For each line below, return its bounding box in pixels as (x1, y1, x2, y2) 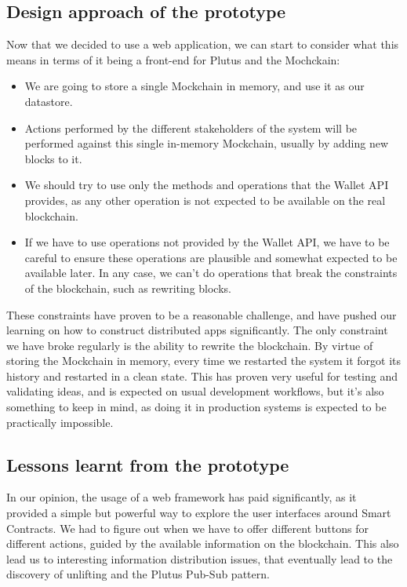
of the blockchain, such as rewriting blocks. (24, 279, 231, 296)
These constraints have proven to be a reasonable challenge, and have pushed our (6, 306, 397, 323)
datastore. (24, 93, 73, 109)
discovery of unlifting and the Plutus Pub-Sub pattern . (6, 566, 270, 582)
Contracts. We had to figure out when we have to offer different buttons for (6, 520, 369, 536)
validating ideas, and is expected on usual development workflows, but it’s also (6, 383, 384, 399)
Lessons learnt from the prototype (6, 452, 289, 476)
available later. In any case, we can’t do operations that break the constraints (24, 264, 398, 281)
